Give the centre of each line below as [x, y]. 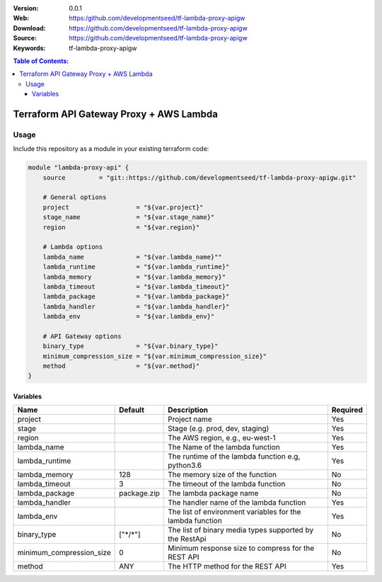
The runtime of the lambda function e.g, [234, 457]
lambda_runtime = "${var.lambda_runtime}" [136, 267]
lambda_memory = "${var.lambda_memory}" [134, 277]
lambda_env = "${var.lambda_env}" [129, 317]
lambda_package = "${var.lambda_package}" [136, 297]
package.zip [140, 493]
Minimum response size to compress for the [241, 548]
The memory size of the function [222, 475]
